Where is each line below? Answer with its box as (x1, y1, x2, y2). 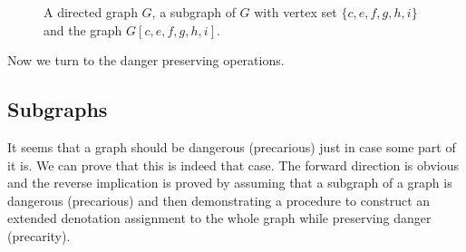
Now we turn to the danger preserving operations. (7, 51, 285, 70)
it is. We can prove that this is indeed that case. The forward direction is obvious (7, 155, 459, 174)
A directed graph (44, 3, 138, 21)
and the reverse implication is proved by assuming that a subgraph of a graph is (7, 173, 452, 192)
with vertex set (254, 3, 337, 21)
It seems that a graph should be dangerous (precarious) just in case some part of (7, 137, 456, 156)
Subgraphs (7, 95, 108, 123)
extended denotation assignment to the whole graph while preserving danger (7, 208, 432, 228)
